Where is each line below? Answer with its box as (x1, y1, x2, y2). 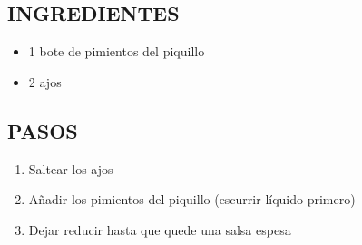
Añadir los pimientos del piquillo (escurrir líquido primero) (28, 190, 356, 209)
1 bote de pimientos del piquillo (28, 42, 205, 61)
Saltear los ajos (28, 159, 113, 178)
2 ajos (28, 72, 62, 91)
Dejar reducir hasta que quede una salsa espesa (28, 220, 291, 239)
